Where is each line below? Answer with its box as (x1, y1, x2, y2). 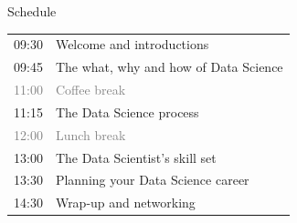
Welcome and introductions (55, 35, 209, 54)
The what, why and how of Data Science (55, 57, 283, 76)
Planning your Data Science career (55, 170, 249, 189)
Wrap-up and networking (55, 193, 196, 212)
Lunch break (55, 125, 126, 144)
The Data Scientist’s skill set (55, 147, 217, 167)
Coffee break (55, 80, 126, 99)
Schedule (7, 2, 57, 20)
